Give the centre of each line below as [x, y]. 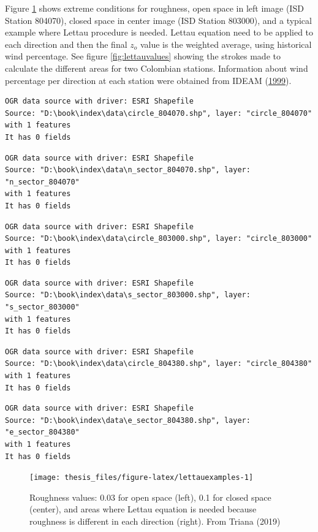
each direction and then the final [66, 44]
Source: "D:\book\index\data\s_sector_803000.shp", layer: [128, 295]
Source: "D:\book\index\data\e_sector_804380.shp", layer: [128, 420]
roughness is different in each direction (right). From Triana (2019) [155, 521]
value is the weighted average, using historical [226, 44]
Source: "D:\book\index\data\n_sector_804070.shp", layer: [128, 170]
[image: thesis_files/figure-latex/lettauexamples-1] [142, 478]
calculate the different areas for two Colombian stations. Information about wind [157, 68]
